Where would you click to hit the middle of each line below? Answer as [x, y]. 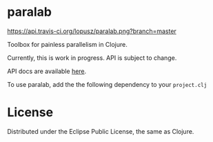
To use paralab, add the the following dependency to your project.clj [107, 84]
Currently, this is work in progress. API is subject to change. [92, 58]
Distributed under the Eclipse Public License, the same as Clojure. [101, 131]
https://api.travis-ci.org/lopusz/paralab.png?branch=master [92, 31]
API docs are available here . [47, 71]
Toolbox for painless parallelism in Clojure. [67, 44]
